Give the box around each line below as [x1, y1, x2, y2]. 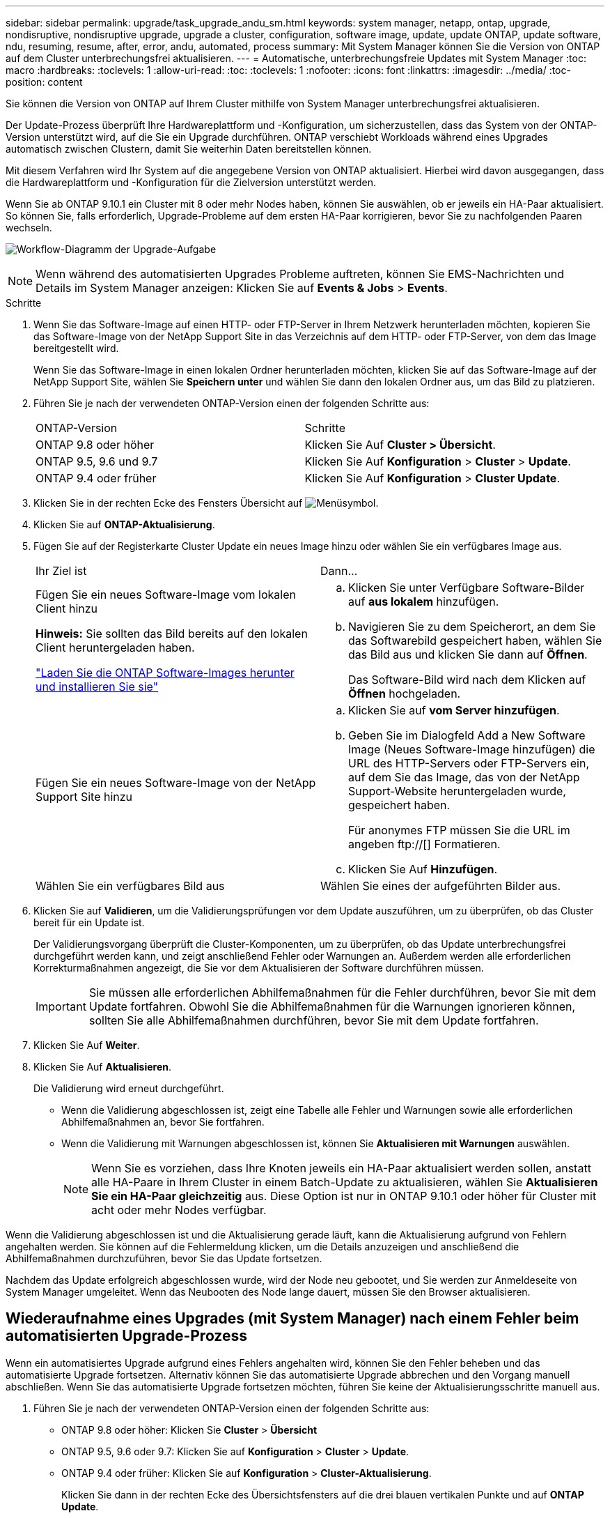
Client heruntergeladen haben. [36, 641, 195, 654]
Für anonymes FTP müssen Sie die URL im [348, 823, 570, 837]
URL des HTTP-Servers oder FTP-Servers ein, [348, 756, 590, 770]
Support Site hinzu [36, 790, 133, 804]
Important [36, 999, 86, 1013]
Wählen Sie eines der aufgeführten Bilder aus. [320, 879, 561, 893]
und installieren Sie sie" [36, 680, 159, 693]
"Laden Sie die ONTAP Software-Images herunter [36, 666, 295, 680]
